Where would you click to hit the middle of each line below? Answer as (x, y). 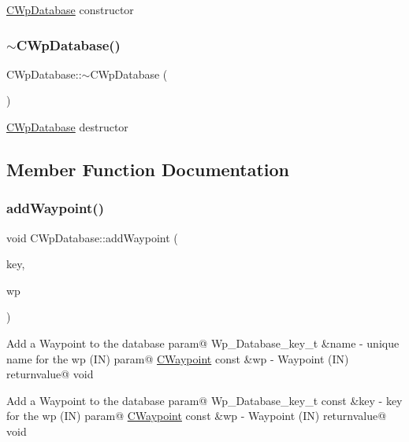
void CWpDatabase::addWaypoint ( (92, 237)
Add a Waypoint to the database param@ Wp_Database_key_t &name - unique (203, 343)
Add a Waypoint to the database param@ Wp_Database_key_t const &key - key (204, 400)
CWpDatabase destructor (67, 127)
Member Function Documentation (148, 169)
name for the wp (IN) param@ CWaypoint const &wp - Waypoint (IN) (178, 358)
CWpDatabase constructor (70, 9)
